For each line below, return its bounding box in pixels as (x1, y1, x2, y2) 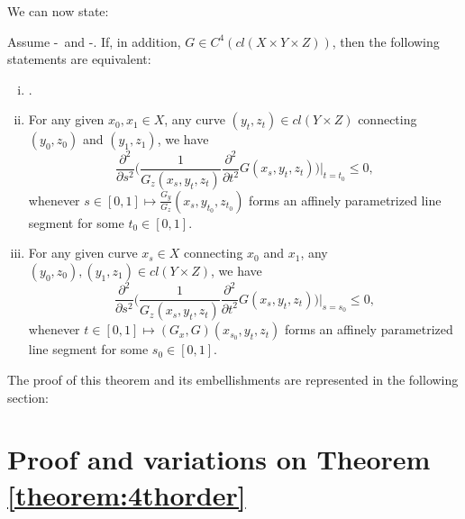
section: (7, 387, 49, 406)
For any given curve (28, 243, 138, 262)
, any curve (164, 110, 225, 129)
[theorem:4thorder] (7, 476, 246, 513)
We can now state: (7, 2, 109, 20)
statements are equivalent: (7, 50, 151, 68)
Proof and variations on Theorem (7, 441, 431, 478)
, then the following (332, 32, 440, 50)
